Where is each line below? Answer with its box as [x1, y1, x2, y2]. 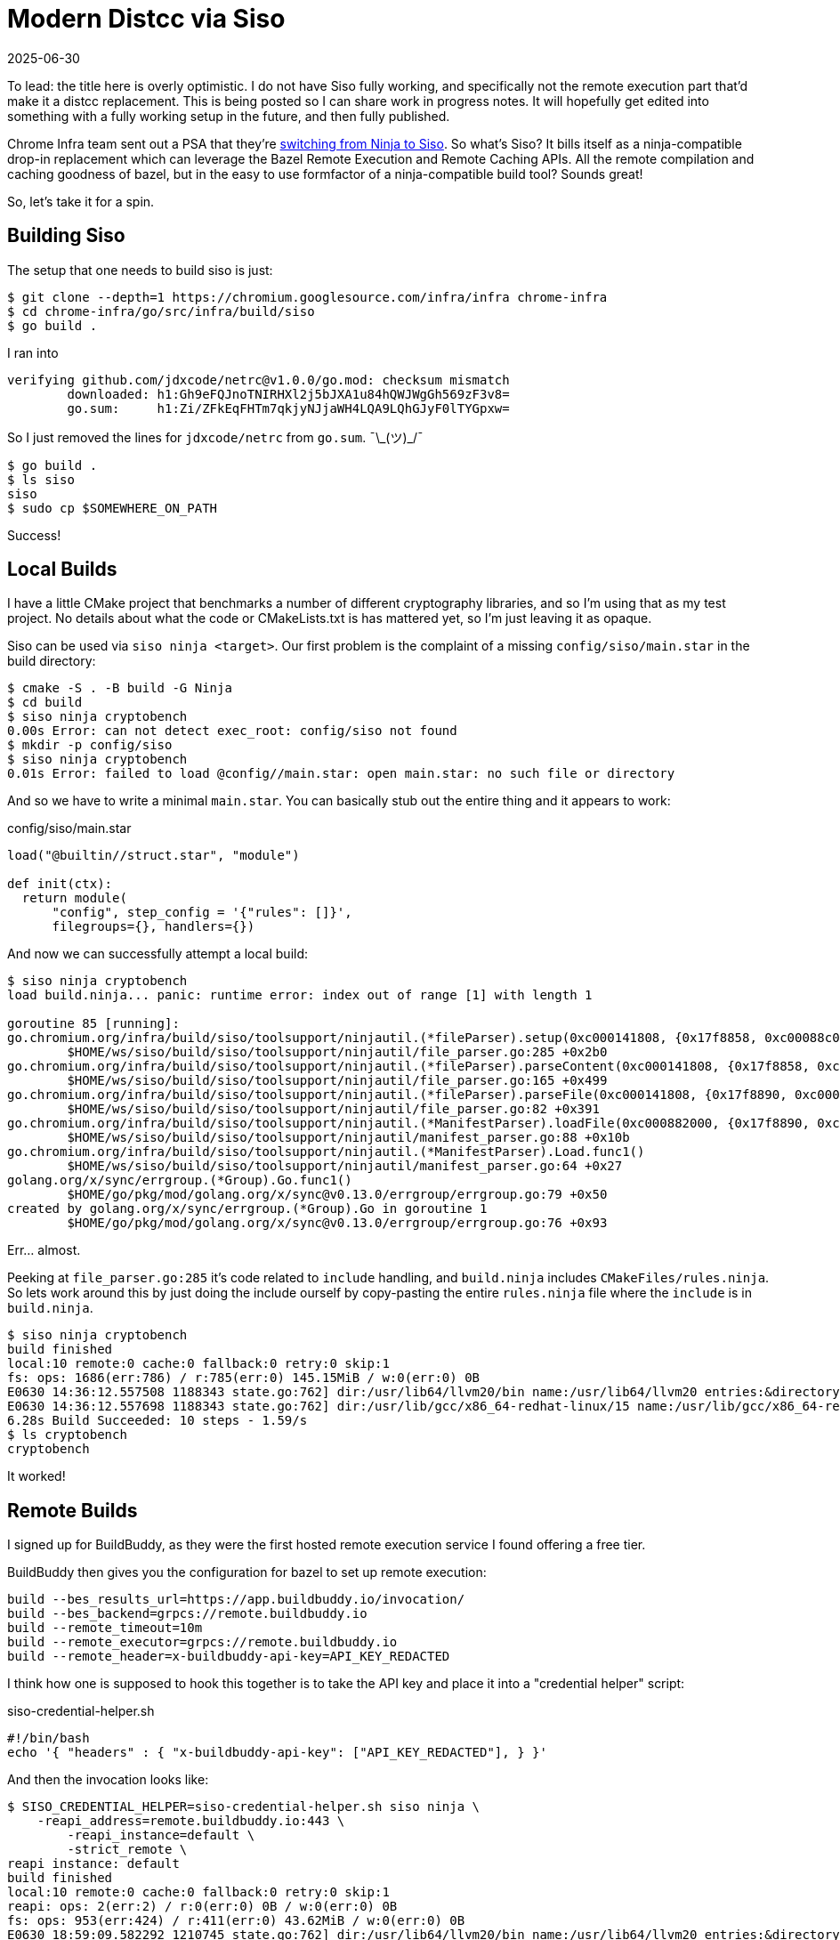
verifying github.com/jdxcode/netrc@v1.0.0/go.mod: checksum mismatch [7, 372, 510, 387]
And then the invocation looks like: [7, 1772, 209, 1788]
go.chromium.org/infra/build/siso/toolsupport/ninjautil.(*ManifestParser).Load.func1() [7, 1144, 645, 1160]
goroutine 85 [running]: [7, 1016, 180, 1031]
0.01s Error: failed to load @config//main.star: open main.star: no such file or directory [7, 766, 675, 781]
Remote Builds [7, 1499, 138, 1522]
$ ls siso [7, 472, 75, 487]
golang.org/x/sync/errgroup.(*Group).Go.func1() [7, 1173, 352, 1188]
